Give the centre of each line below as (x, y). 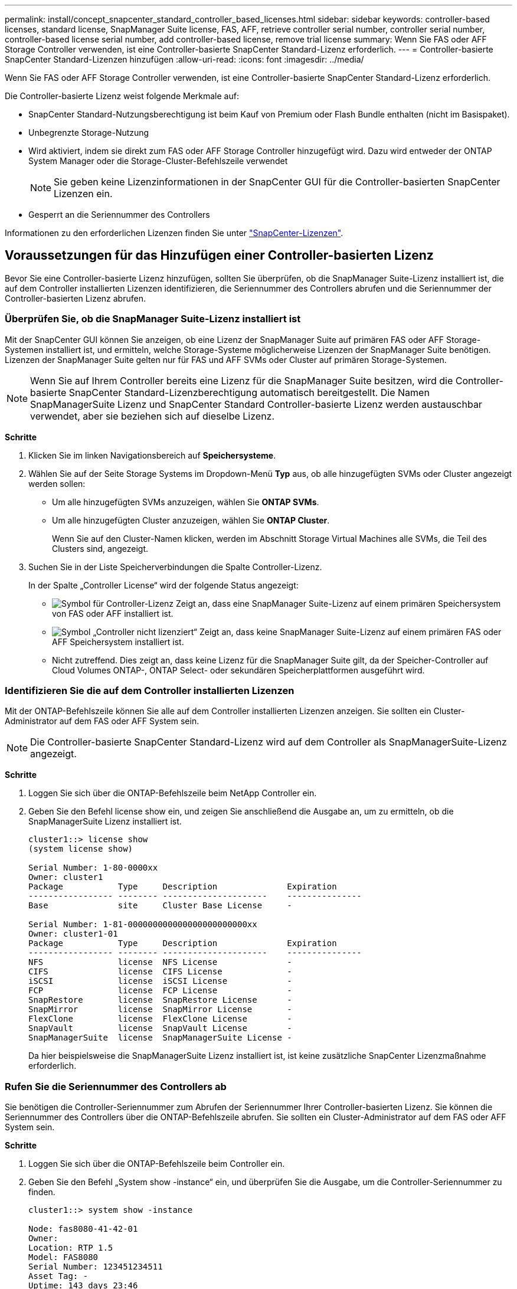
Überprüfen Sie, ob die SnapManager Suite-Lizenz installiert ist (153, 319)
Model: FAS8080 (63, 1257)
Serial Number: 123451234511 (96, 1267)
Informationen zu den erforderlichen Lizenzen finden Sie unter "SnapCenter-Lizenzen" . (174, 233)
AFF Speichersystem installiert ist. (118, 642)
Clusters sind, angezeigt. (100, 548)
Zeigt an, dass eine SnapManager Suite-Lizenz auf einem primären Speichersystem (338, 603)
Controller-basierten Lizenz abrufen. (75, 298)
